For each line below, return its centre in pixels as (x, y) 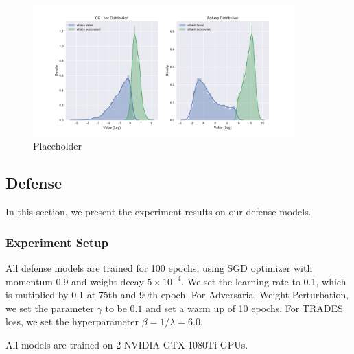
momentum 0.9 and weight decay (75, 281)
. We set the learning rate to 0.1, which (264, 281)
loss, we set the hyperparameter (72, 321)
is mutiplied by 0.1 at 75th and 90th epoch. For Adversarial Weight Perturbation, (177, 295)
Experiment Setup (57, 242)
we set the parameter (50, 308)
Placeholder (58, 146)
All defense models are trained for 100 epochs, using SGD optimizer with (159, 268)
